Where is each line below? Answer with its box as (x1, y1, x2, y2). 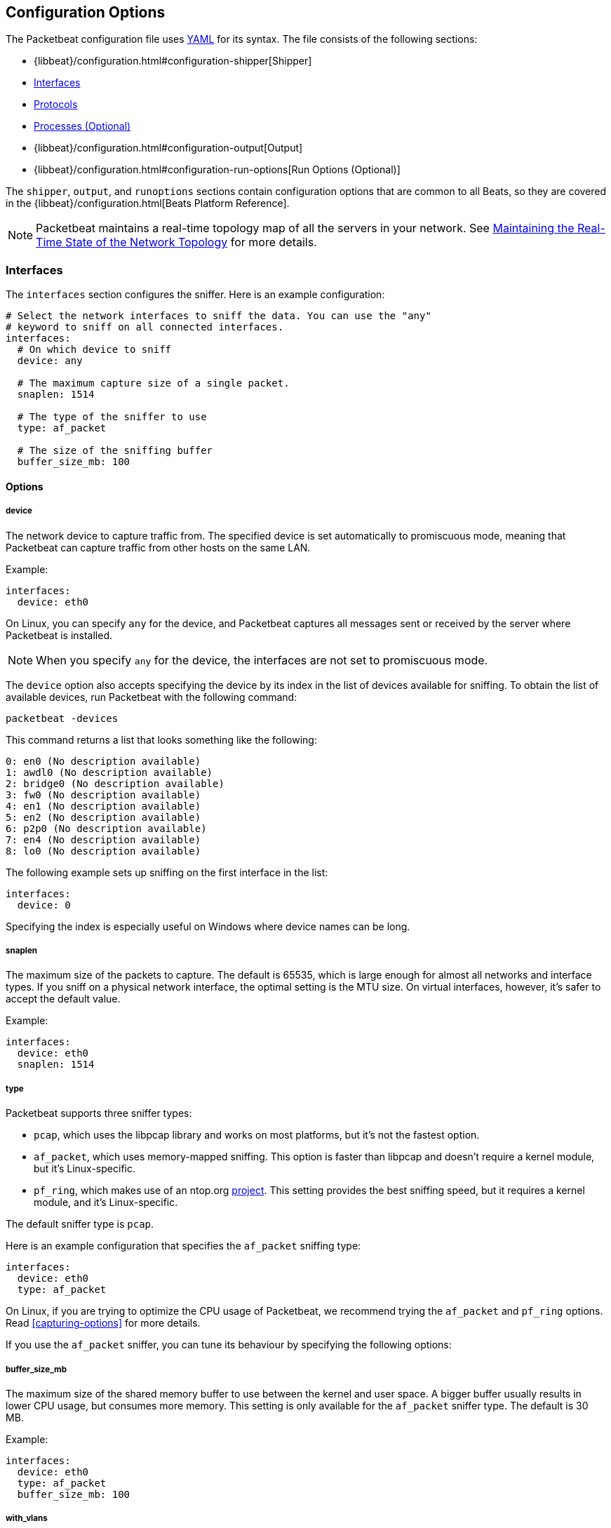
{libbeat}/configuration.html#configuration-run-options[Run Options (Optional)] (34, 163, 401, 176)
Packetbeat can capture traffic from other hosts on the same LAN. (6, 541, 311, 554)
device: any (17, 355, 83, 367)
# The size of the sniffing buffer (17, 445, 213, 457)
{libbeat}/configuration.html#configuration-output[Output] (34, 142, 303, 154)
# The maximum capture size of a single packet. (17, 377, 290, 389)
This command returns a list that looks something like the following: (6, 733, 317, 746)
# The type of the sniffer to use (17, 411, 207, 423)
